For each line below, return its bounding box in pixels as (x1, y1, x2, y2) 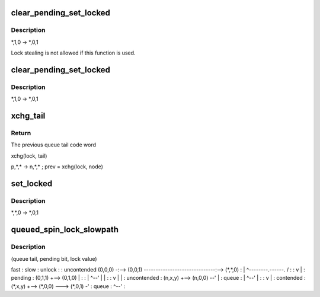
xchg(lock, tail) (11, 152, 47, 159)
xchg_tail (11, 111, 46, 121)
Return (11, 129, 31, 138)
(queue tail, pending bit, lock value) (11, 255, 97, 262)
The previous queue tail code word (11, 141, 97, 148)
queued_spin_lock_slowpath (11, 225, 119, 235)
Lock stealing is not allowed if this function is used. (11, 49, 136, 56)
